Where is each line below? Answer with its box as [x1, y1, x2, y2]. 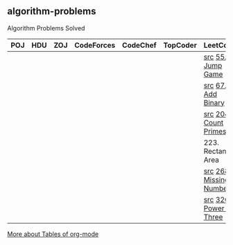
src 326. [203, 194, 232, 204]
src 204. [203, 109, 232, 118]
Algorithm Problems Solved [7, 24, 85, 32]
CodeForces [74, 40, 116, 50]
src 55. [203, 52, 227, 62]
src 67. [203, 80, 227, 90]
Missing [203, 174, 230, 184]
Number [203, 183, 230, 193]
